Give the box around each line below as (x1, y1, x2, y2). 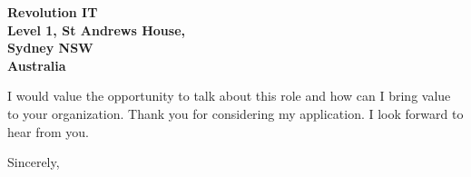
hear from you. (7, 122, 89, 141)
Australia (7, 55, 66, 74)
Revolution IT (7, 3, 98, 21)
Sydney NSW (7, 38, 93, 57)
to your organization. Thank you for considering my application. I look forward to (7, 103, 464, 123)
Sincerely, (7, 152, 60, 172)
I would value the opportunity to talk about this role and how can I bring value (7, 86, 451, 105)
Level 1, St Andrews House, (7, 20, 185, 39)
